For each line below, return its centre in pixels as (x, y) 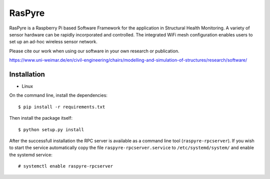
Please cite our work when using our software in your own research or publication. (94, 51)
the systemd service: (31, 155)
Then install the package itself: (41, 118)
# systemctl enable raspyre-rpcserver (66, 166)
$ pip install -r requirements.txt (62, 107)
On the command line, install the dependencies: (58, 95)
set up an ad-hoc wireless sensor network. (53, 42)
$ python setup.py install (51, 129)
